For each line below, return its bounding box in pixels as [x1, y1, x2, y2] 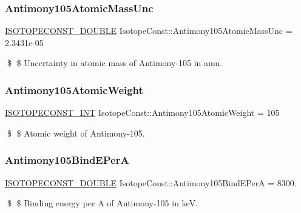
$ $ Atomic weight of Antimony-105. [7, 126, 145, 139]
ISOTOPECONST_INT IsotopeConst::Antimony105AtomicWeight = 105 [5, 106, 280, 119]
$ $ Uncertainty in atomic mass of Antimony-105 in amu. [7, 56, 223, 69]
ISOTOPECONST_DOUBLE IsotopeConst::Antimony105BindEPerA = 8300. [5, 176, 297, 189]
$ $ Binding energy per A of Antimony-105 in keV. [7, 197, 198, 209]
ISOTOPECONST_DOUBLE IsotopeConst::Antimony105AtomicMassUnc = [5, 24, 293, 37]
